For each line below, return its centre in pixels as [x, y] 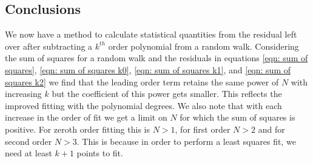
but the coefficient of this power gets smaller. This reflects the [167, 94]
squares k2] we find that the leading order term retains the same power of [142, 81]
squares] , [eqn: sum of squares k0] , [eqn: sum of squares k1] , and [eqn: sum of [148, 69]
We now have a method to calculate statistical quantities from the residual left [151, 34]
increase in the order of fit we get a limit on [86, 117]
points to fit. [100, 153]
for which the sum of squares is [237, 117]
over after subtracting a [49, 46]
